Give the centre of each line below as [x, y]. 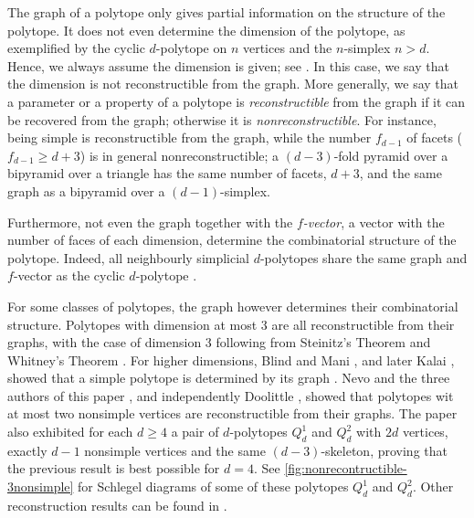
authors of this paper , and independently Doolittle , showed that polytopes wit [231, 395]
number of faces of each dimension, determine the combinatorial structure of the [232, 240]
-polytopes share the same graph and [363, 257]
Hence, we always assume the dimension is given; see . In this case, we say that [228, 65]
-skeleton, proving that [384, 450]
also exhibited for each [70, 432]
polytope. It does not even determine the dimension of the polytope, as [206, 30]
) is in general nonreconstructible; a [179, 155]
